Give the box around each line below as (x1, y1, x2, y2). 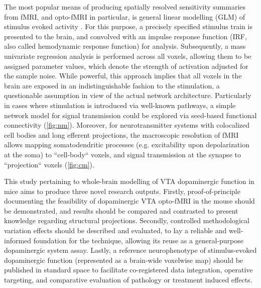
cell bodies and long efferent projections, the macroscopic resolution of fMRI (4, 129, 239, 140)
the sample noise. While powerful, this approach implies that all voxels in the (4, 70, 242, 81)
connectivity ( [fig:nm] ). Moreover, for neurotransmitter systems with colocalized (4, 120, 250, 130)
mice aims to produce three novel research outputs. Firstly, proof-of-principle (4, 185, 240, 196)
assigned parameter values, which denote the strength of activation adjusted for (4, 60, 248, 71)
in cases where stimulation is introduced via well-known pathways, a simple (4, 100, 236, 110)
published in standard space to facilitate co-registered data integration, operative (4, 264, 253, 275)
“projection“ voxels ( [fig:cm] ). (4, 159, 94, 169)
